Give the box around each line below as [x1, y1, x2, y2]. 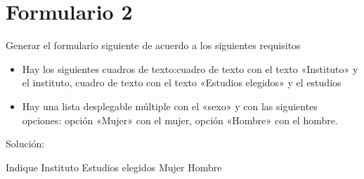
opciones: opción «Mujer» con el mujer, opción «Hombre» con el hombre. [22, 112, 338, 127]
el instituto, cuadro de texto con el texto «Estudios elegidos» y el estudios [22, 75, 342, 90]
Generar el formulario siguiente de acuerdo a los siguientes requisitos [6, 38, 301, 53]
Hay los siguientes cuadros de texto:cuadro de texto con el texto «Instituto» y [22, 61, 358, 76]
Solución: [6, 136, 45, 151]
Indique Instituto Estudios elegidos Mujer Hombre [6, 159, 222, 174]
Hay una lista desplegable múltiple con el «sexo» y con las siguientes [22, 98, 318, 113]
